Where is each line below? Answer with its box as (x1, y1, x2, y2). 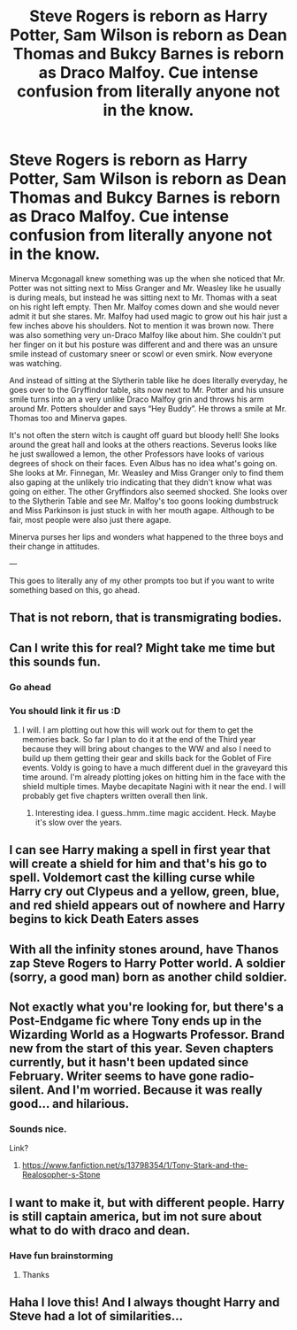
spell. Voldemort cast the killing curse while (9, 870, 255, 886)
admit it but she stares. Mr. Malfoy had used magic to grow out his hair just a (9, 311, 288, 321)
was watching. (9, 357, 62, 368)
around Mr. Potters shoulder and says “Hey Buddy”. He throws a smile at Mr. (9, 403, 287, 413)
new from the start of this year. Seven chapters (9, 1042, 274, 1057)
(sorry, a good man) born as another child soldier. (9, 969, 287, 984)
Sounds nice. (9, 1123, 67, 1135)
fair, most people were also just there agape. (9, 514, 171, 525)
